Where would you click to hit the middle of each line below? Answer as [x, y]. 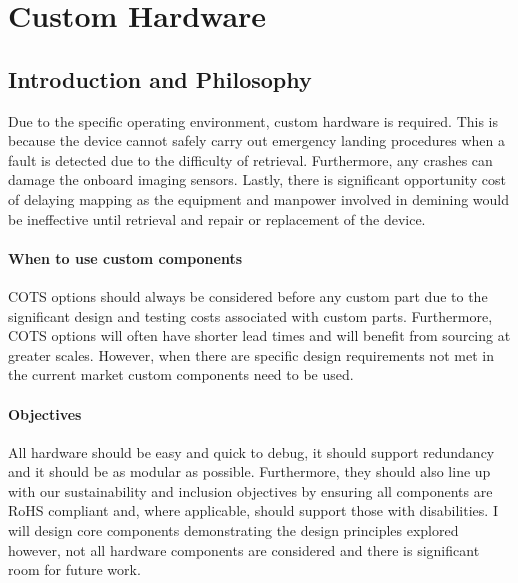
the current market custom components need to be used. [181, 374]
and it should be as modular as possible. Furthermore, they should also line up [249, 471]
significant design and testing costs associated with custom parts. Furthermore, [250, 315]
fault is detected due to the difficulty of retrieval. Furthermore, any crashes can [250, 159]
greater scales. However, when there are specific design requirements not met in [251, 354]
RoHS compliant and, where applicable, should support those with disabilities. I [253, 510]
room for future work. [74, 569]
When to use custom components [125, 257]
